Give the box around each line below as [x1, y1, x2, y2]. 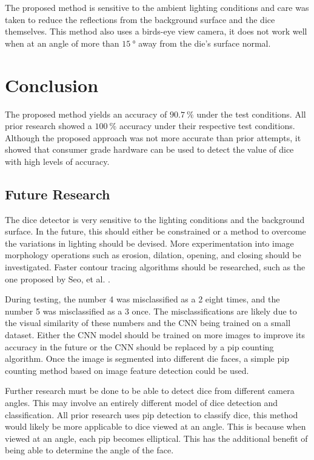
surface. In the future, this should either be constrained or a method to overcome [5, 225, 306, 238]
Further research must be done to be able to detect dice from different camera [5, 384, 295, 397]
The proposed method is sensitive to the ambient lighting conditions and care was [5, 1, 309, 13]
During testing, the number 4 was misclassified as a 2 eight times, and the [5, 293, 280, 305]
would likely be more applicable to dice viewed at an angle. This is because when [5, 420, 306, 433]
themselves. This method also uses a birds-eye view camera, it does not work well [5, 25, 307, 38]
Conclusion [5, 72, 99, 97]
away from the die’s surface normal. [138, 36, 271, 49]
